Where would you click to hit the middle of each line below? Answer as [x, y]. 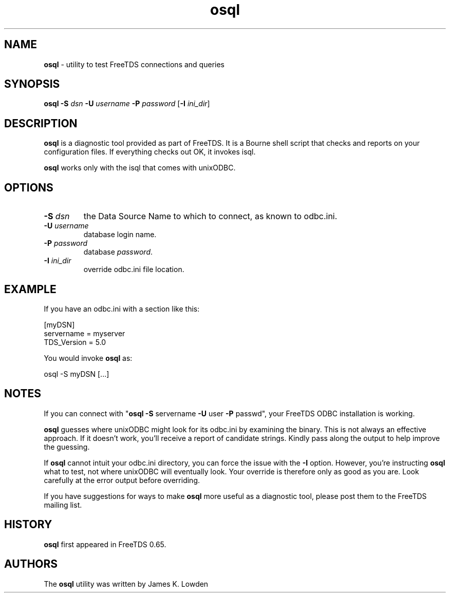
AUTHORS [31, 564]
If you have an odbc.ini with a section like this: [122, 309]
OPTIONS [29, 187]
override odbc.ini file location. [134, 269]
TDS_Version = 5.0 [75, 342]
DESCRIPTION [41, 123]
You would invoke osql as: [88, 358]
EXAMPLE [30, 289]
